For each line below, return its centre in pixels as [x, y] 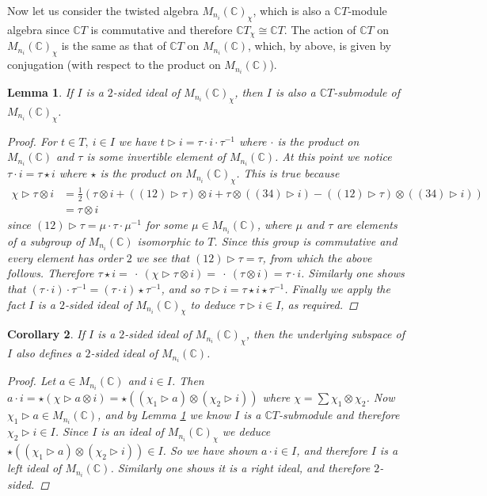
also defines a [49, 353]
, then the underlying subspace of [325, 334]
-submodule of [367, 92]
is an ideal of [132, 431]
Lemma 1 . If [40, 92]
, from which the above [317, 257]
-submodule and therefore [339, 415]
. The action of [320, 29]
